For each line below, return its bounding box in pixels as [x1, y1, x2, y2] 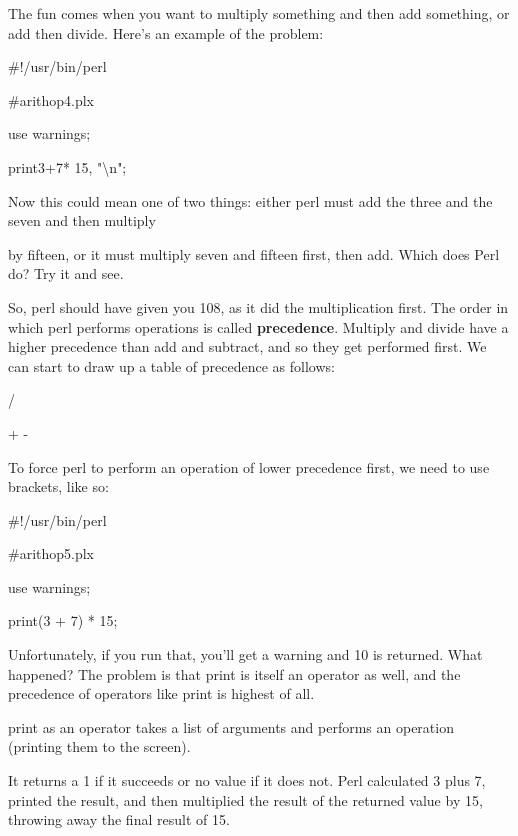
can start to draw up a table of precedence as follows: [8, 355, 335, 376]
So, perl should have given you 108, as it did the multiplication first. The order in [8, 296, 509, 317]
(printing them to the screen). [8, 736, 191, 757]
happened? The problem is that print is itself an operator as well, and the [8, 663, 461, 684]
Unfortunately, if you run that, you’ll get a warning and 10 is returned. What [8, 644, 483, 665]
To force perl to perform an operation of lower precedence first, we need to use [8, 456, 490, 477]
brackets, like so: [8, 476, 109, 497]
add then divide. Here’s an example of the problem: [8, 22, 324, 43]
